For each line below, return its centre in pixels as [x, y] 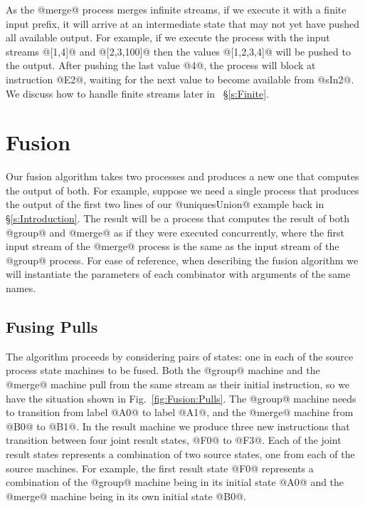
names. [21, 288]
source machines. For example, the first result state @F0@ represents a [160, 468]
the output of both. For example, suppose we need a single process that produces [182, 190]
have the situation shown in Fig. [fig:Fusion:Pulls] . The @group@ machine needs [181, 398]
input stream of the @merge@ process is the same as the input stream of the [173, 246]
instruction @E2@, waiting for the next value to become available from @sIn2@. [180, 79]
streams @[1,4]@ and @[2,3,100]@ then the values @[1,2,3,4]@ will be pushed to [178, 51]
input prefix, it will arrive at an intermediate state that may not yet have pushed [182, 23]
